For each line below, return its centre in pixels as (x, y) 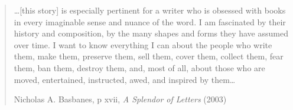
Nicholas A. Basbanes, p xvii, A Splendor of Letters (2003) (120, 99)
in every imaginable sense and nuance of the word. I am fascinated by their (150, 21)
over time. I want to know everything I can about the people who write (143, 44)
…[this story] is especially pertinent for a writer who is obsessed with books (150, 10)
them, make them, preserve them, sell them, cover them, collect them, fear (149, 56)
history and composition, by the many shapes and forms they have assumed (151, 33)
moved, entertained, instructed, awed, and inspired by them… (125, 79)
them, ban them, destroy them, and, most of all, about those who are (139, 67)
